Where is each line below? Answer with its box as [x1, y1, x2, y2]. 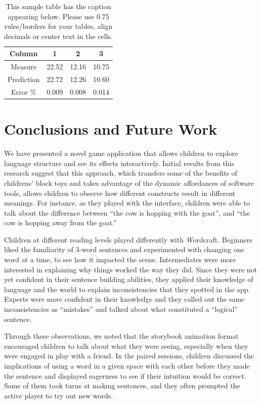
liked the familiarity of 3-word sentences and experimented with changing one [4, 244, 244, 255]
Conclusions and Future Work [4, 118, 217, 139]
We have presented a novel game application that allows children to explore [4, 148, 238, 158]
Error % [11, 86, 36, 97]
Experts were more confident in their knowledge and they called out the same [4, 294, 245, 304]
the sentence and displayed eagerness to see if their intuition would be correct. [4, 370, 246, 381]
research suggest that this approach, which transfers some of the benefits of [4, 168, 237, 178]
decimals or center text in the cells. [4, 30, 113, 41]
